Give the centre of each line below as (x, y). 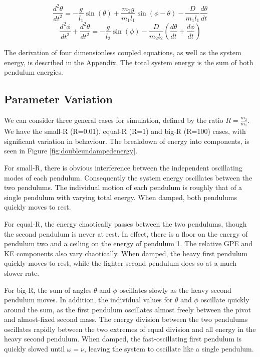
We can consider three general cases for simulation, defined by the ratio (114, 120)
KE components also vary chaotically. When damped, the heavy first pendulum (126, 253)
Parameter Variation (58, 99)
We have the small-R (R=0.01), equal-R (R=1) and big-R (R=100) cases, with (125, 131)
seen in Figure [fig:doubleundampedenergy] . (71, 151)
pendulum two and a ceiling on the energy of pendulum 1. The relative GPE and (128, 243)
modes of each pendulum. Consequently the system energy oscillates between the (128, 177)
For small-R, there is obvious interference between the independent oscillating (123, 167)
